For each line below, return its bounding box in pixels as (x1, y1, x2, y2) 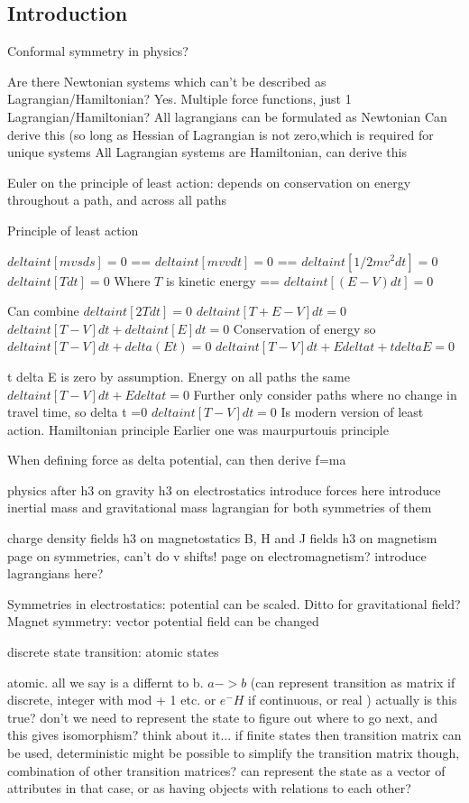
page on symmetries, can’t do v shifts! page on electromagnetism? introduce (7, 546, 427, 565)
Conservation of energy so (233, 318, 376, 337)
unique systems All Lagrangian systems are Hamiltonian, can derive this (7, 143, 408, 162)
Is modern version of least (280, 402, 424, 421)
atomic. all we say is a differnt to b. (7, 672, 204, 691)
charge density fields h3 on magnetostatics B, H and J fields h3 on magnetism (7, 529, 437, 548)
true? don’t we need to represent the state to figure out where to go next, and (7, 707, 438, 726)
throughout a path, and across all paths (7, 190, 227, 209)
